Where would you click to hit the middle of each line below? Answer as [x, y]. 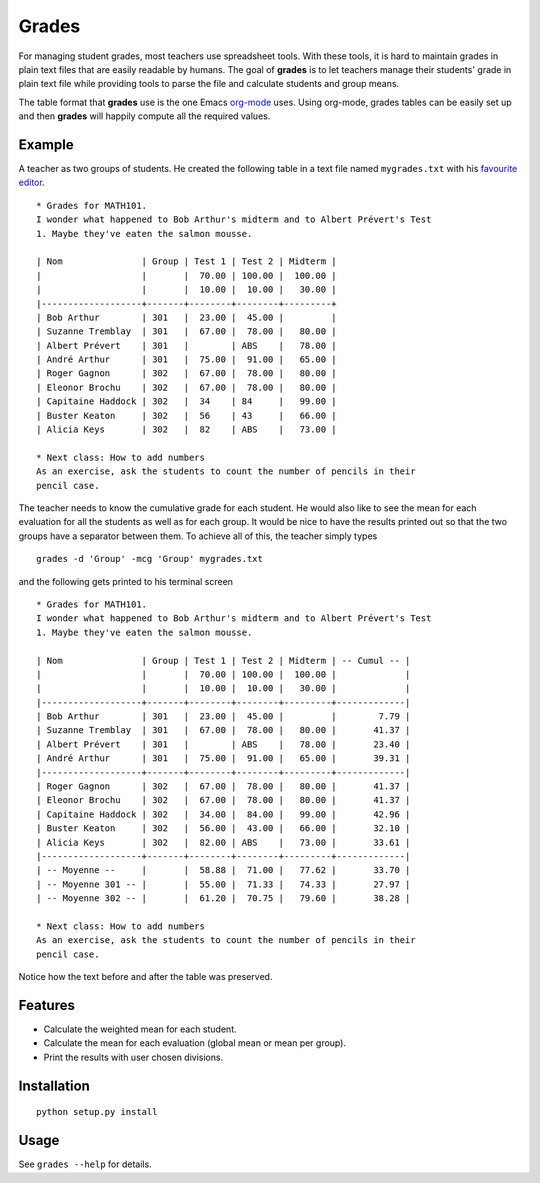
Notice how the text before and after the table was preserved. [145, 977]
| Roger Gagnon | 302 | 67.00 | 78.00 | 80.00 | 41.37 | [223, 786]
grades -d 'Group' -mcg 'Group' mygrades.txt [150, 559]
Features [46, 1005]
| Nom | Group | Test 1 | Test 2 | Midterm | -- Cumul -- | [223, 660]
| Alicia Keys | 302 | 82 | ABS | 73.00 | [186, 429]
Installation [54, 1085]
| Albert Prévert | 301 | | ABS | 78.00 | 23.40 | [223, 744]
